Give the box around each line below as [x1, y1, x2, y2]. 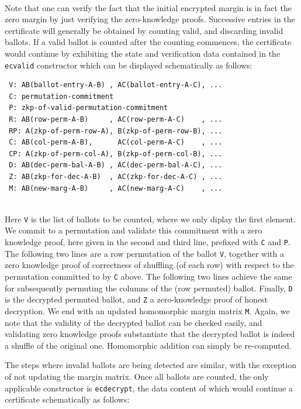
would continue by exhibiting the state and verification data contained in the [5, 47, 281, 59]
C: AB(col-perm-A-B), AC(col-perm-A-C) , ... [9, 138, 223, 147]
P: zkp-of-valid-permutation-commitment [9, 104, 168, 112]
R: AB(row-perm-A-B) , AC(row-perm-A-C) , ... [9, 115, 223, 123]
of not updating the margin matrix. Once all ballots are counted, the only [5, 370, 269, 382]
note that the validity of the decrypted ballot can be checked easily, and [5, 316, 262, 328]
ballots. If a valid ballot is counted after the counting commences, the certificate [5, 36, 292, 48]
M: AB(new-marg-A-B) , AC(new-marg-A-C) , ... [9, 184, 223, 193]
